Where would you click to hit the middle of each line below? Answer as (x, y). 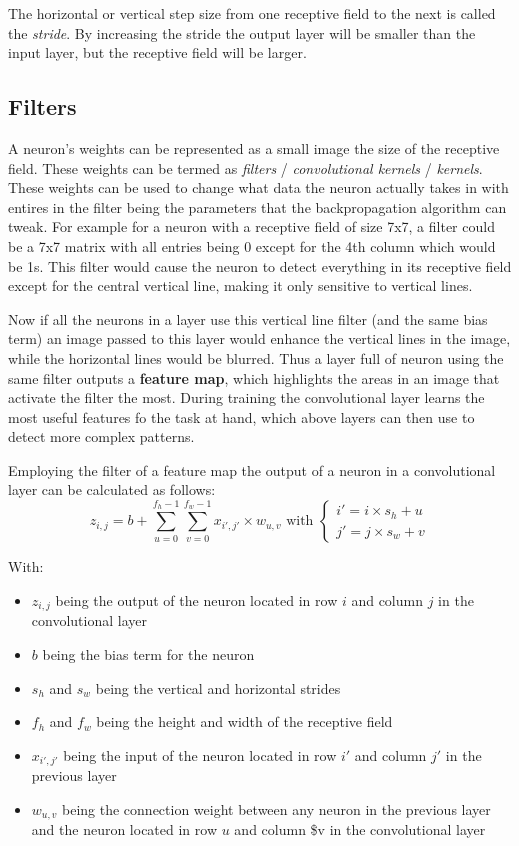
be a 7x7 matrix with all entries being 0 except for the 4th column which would (252, 245)
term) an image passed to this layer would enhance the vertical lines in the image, (259, 338)
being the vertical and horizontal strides (218, 687)
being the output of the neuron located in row (196, 599)
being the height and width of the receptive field (244, 721)
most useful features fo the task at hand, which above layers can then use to (241, 416)
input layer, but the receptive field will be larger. (157, 52)
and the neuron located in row (124, 829)
